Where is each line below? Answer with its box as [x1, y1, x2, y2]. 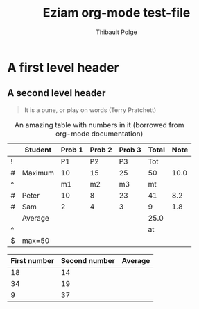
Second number [61, 255, 116, 265]
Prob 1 [60, 145, 83, 154]
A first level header [7, 59, 119, 75]
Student [24, 145, 52, 154]
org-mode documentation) [55, 129, 144, 138]
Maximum [21, 168, 54, 177]
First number [10, 255, 55, 265]
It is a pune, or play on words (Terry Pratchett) [24, 106, 157, 114]
